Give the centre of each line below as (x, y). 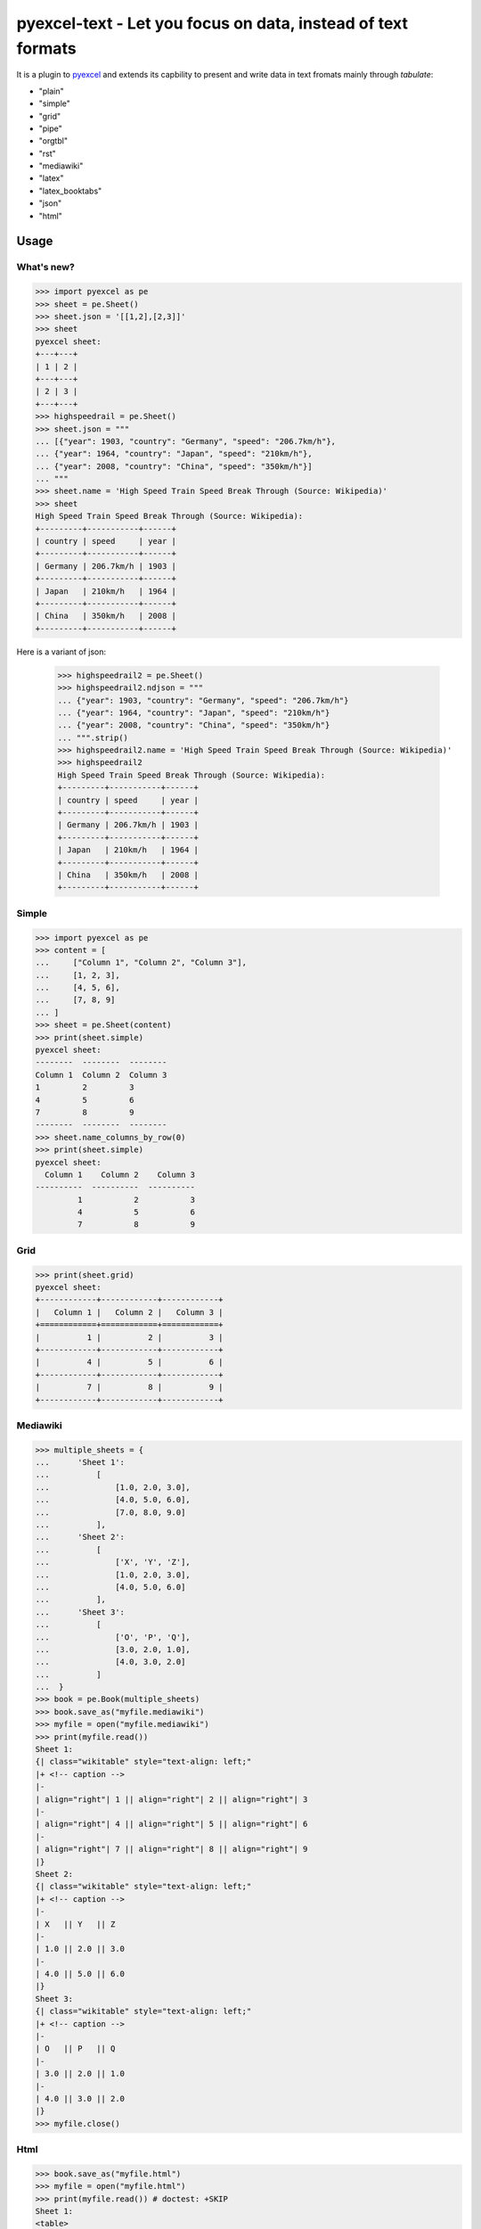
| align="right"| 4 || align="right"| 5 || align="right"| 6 (171, 1824)
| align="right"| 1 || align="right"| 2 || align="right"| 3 (171, 1799)
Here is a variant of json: (61, 652)
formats (46, 48)
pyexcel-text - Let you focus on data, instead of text (212, 23)
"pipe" (50, 128)
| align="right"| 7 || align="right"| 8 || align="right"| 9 (171, 1849)
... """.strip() (93, 737)
